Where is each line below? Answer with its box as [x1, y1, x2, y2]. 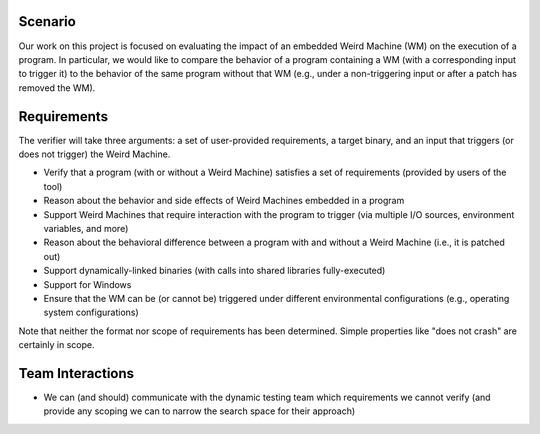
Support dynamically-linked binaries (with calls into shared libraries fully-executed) [43, 265, 386, 277]
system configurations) [43, 306, 139, 319]
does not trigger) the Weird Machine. [18, 148, 171, 160]
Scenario [18, 13, 77, 30]
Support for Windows [43, 278, 132, 290]
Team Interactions [18, 365, 135, 382]
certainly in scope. [18, 339, 95, 351]
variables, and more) [43, 222, 129, 234]
